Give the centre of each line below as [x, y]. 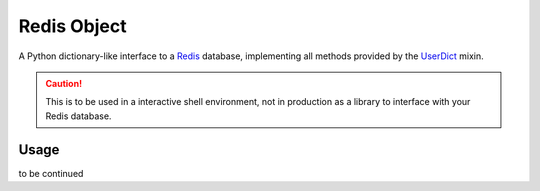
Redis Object [72, 26]
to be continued [51, 173]
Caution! [64, 83]
